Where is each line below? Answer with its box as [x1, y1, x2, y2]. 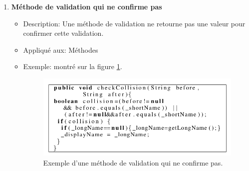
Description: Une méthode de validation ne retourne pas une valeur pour [23, 18, 246, 28]
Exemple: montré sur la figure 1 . [23, 61, 122, 72]
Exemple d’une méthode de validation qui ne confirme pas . [43, 157, 223, 168]
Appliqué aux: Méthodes [23, 44, 98, 55]
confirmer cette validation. [23, 28, 104, 38]
